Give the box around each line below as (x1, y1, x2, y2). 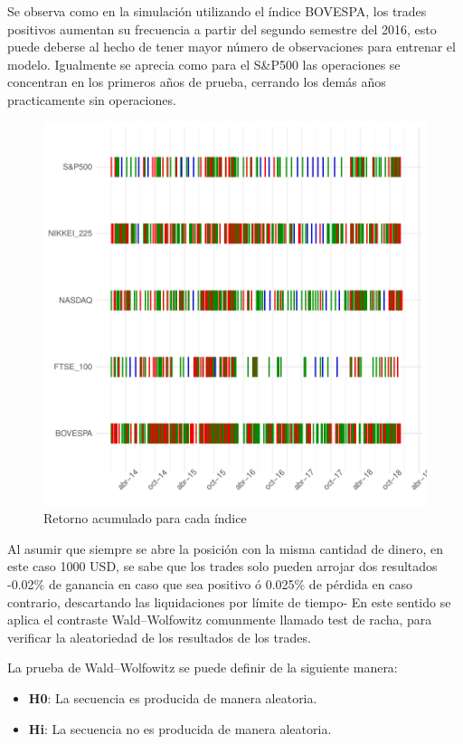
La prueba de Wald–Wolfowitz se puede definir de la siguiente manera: (7, 658, 398, 677)
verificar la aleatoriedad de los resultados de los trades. (7, 627, 311, 646)
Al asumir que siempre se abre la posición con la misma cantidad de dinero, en (7, 539, 443, 558)
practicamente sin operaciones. (7, 90, 176, 109)
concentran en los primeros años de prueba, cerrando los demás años (7, 72, 386, 91)
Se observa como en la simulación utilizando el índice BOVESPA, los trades (7, 2, 427, 20)
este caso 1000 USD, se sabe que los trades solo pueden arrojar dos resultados (7, 557, 438, 576)
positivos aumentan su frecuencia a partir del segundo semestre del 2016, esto (7, 19, 437, 38)
